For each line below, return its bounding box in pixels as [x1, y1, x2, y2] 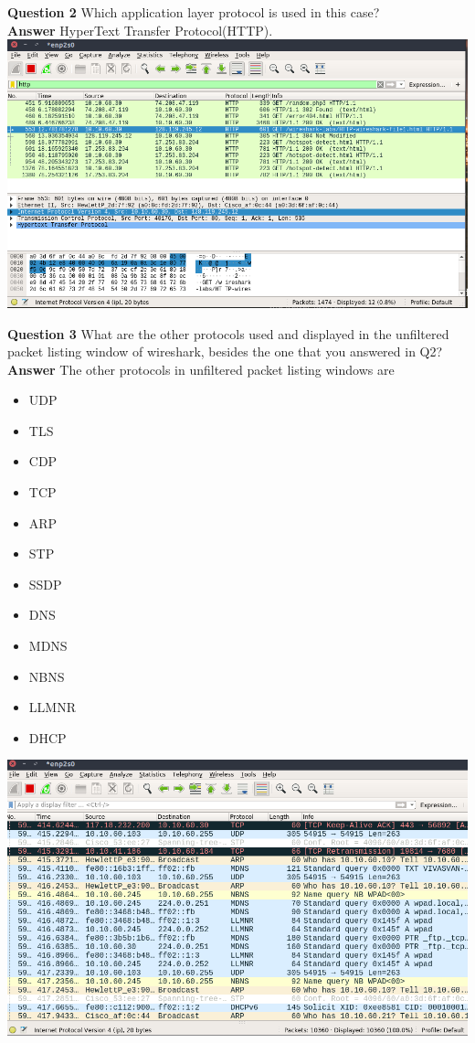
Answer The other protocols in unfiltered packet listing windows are [7, 359, 395, 378]
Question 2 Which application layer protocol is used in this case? [7, 3, 380, 21]
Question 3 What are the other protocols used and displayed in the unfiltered [7, 324, 449, 343]
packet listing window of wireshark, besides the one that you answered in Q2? [7, 342, 443, 361]
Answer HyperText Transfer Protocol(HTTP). [7, 20, 273, 39]
